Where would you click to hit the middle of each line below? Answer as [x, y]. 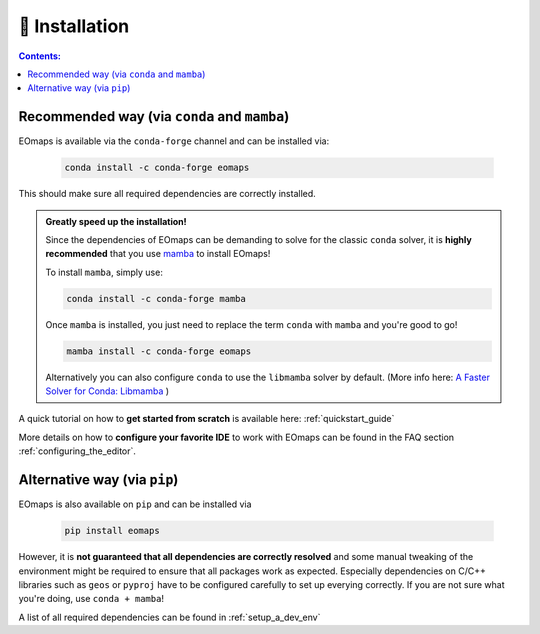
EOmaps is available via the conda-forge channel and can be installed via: [174, 141]
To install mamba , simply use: [104, 272]
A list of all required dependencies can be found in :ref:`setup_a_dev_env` [169, 617]
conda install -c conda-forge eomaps [157, 168]
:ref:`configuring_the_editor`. [77, 451]
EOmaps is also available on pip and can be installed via [135, 504]
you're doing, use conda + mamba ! [91, 599]
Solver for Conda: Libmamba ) [107, 391]
